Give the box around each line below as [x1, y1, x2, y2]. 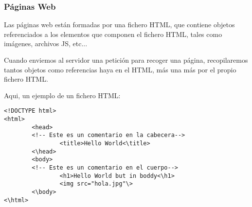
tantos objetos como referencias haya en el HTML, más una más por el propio [4, 64, 236, 74]
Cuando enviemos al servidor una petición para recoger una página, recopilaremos [4, 55, 248, 65]
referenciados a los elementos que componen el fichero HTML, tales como [4, 29, 222, 39]
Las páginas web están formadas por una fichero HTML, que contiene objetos [4, 19, 235, 30]
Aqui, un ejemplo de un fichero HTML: [4, 90, 121, 100]
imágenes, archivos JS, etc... [4, 38, 88, 49]
